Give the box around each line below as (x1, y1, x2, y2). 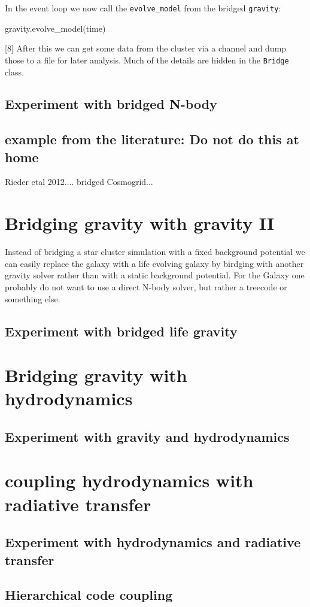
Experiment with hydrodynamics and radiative (5, 533, 301, 551)
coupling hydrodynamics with (5, 468, 254, 493)
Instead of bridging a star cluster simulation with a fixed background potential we (5, 245, 305, 258)
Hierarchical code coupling (5, 585, 173, 604)
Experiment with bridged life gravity (5, 321, 238, 340)
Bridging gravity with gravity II (5, 211, 275, 235)
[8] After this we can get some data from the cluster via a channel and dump (5, 42, 287, 54)
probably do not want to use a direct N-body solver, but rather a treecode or (5, 280, 287, 293)
